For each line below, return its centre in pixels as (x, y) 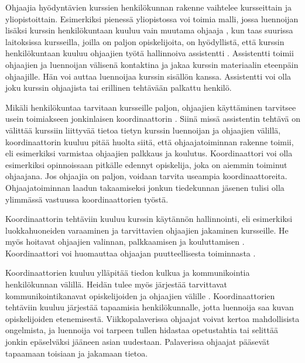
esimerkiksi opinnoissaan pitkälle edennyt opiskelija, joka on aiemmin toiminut (146, 164)
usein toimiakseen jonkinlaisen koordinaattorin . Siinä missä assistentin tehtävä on (153, 119)
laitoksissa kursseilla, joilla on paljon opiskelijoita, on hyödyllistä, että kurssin (145, 41)
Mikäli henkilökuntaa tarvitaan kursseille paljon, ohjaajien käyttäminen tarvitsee (151, 107)
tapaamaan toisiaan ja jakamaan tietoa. (77, 353)
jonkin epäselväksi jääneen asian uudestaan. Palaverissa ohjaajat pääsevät (138, 342)
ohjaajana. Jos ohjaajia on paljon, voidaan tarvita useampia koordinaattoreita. (146, 176)
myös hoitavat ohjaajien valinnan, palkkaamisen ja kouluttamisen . (125, 242)
